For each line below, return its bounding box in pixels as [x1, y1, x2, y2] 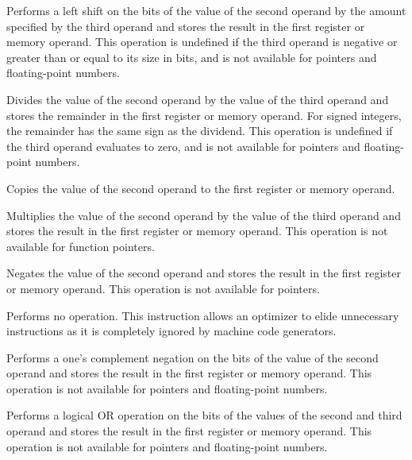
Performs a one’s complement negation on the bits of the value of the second [6, 349, 379, 365]
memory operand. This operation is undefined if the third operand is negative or [6, 33, 398, 50]
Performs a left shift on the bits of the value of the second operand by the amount [6, 2, 406, 18]
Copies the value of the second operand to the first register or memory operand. [6, 180, 395, 196]
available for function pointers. [6, 238, 155, 254]
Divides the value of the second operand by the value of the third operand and [6, 91, 389, 107]
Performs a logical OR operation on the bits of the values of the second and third [6, 407, 402, 423]
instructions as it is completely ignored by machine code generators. [6, 323, 337, 339]
